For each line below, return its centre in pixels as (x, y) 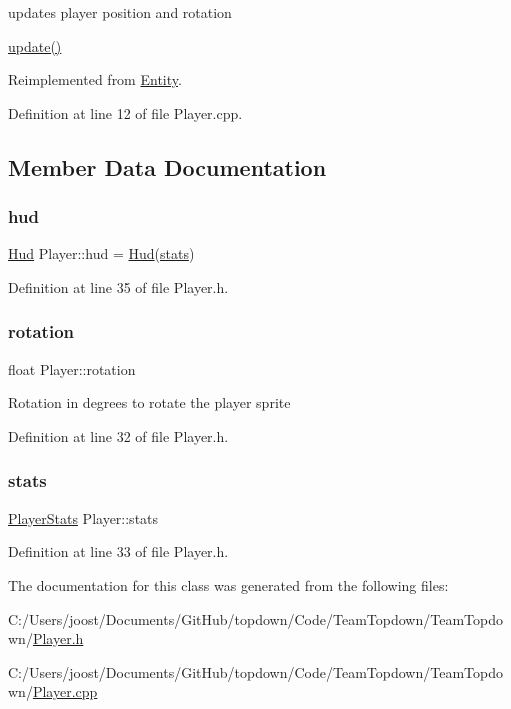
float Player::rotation (72, 368)
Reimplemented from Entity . (95, 79)
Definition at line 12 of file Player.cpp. (125, 112)
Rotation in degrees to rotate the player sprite (149, 402)
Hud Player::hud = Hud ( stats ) (101, 253)
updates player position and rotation (120, 12)
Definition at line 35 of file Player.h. (118, 286)
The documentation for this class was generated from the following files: (228, 584)
